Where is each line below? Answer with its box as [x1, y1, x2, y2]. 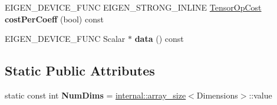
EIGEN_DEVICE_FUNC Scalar [5, 32, 126, 45]
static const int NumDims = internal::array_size [5, 88, 186, 101]
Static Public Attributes [5, 61, 155, 80]
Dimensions [196, 88, 238, 101]
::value [249, 88, 272, 101]
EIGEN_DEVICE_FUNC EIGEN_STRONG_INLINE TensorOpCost [5, 1, 262, 13]
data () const [134, 32, 184, 45]
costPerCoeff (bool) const [5, 12, 104, 25]
